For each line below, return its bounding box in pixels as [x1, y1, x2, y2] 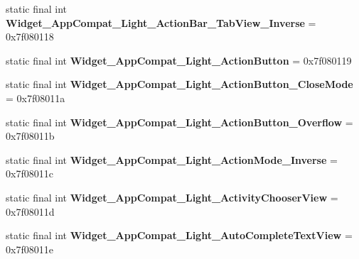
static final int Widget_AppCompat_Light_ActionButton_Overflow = [6, 114, 353, 129]
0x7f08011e [6, 241, 53, 256]
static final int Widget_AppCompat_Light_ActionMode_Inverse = [6, 152, 338, 167]
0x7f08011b [6, 128, 55, 143]
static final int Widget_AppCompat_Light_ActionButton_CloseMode [6, 77, 353, 92]
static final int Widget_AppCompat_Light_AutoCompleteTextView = [6, 228, 353, 243]
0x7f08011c [6, 166, 53, 181]
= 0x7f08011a [6, 90, 65, 105]
